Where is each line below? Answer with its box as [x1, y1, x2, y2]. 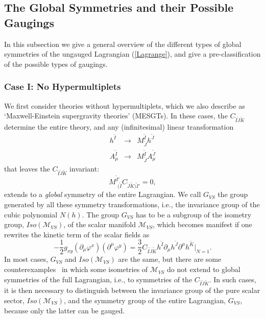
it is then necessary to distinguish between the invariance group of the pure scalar [4, 285, 260, 296]
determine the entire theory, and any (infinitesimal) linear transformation [4, 121, 234, 132]
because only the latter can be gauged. [4, 305, 125, 315]
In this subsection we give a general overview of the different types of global [4, 38, 242, 49]
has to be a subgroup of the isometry [135, 209, 252, 219]
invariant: [69, 163, 100, 174]
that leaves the [4, 163, 50, 174]
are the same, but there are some [118, 254, 222, 264]
